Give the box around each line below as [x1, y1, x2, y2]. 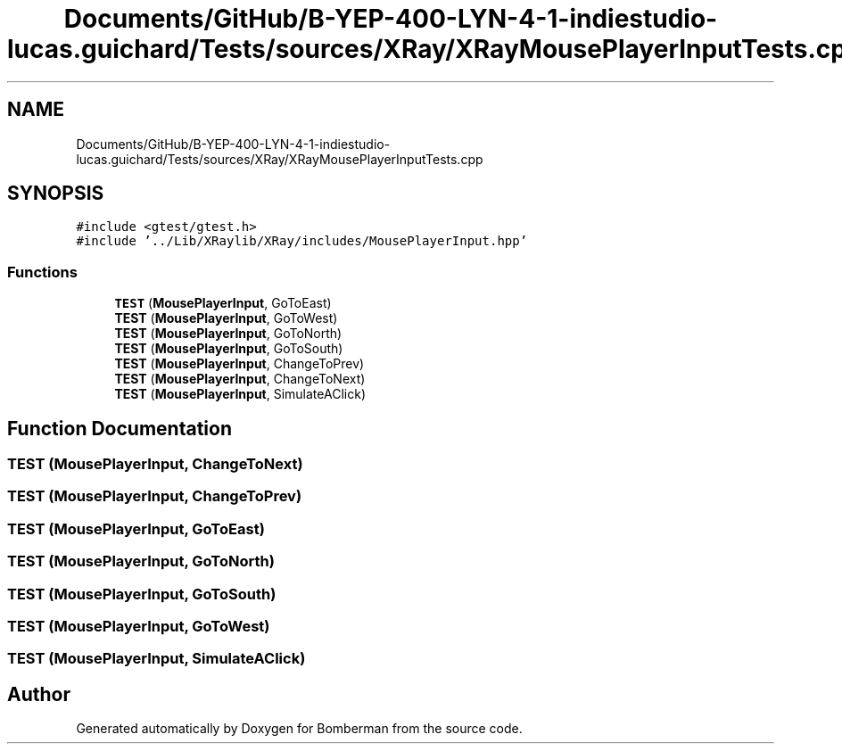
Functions [7, 262, 78, 281]
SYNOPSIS [7, 182, 104, 205]
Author [7, 682, 70, 706]
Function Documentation [7, 417, 232, 440]
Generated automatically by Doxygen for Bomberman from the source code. [76, 721, 523, 737]
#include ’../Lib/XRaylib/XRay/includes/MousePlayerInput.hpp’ [76, 234, 528, 249]
